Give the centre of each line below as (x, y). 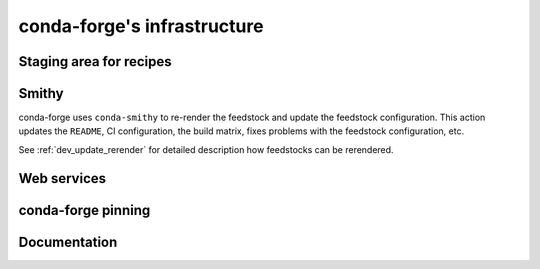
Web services (62, 178)
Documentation (68, 241)
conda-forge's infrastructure (141, 26)
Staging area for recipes (95, 61)
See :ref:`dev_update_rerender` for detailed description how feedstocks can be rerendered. (206, 149)
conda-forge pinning (84, 210)
